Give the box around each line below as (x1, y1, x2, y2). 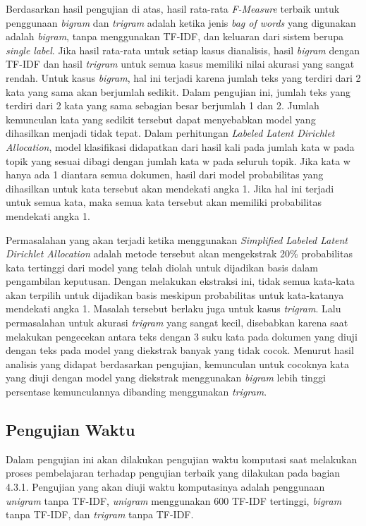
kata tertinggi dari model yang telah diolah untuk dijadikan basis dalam (6, 259, 318, 274)
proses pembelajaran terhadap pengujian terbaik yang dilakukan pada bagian (6, 465, 341, 480)
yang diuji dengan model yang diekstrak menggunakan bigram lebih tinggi (6, 370, 326, 385)
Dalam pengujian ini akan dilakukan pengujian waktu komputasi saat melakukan (6, 451, 358, 466)
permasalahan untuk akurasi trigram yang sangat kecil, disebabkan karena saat (6, 315, 348, 330)
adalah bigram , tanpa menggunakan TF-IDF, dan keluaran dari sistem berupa (6, 29, 344, 44)
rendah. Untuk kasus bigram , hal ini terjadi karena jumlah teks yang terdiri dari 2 (6, 70, 361, 85)
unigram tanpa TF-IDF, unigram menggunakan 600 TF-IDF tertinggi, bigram (6, 493, 342, 508)
